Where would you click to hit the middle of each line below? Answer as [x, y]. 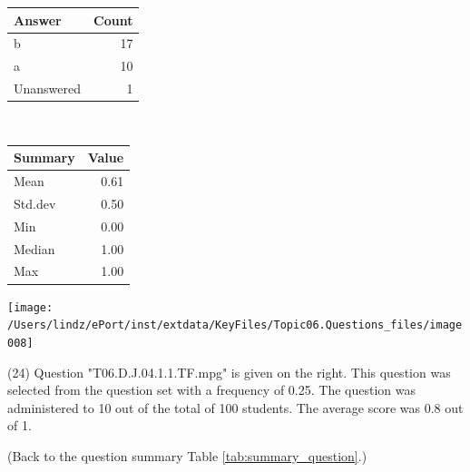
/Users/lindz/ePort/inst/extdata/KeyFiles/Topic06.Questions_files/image [235, 325]
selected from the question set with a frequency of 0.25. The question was [211, 390]
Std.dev [35, 203]
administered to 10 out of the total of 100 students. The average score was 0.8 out [235, 407]
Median [34, 248]
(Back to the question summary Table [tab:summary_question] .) [187, 455]
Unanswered [48, 88]
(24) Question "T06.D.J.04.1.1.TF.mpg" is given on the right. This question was [229, 372]
